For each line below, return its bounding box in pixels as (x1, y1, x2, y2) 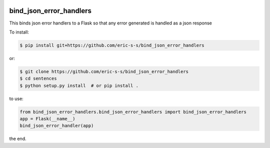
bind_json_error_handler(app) (19, 123, 94, 128)
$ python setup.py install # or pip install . (19, 82, 138, 88)
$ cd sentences (19, 75, 57, 81)
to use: (9, 95, 23, 101)
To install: (9, 29, 29, 35)
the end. (9, 135, 26, 142)
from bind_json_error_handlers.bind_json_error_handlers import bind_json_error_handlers (19, 109, 247, 114)
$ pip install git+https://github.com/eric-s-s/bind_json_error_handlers (19, 42, 204, 48)
